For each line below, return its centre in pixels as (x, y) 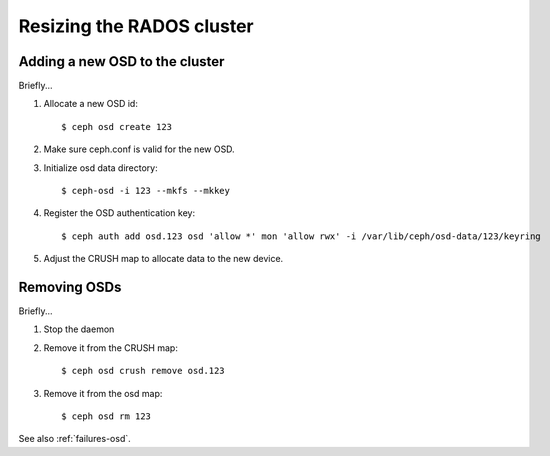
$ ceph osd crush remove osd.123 (143, 371)
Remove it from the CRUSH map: (111, 347)
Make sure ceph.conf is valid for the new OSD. (139, 149)
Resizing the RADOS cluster (136, 26)
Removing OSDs (70, 287)
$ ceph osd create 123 (117, 126)
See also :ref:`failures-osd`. (75, 439)
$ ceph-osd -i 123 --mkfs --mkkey (145, 191)
